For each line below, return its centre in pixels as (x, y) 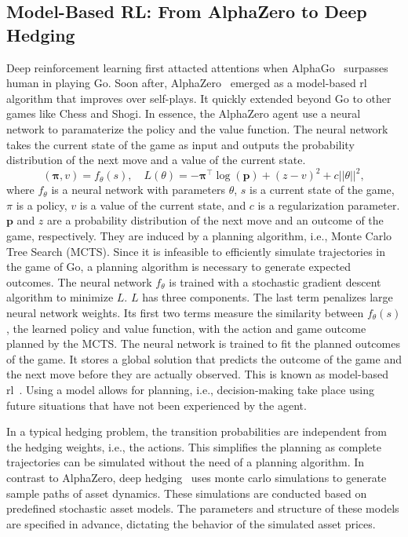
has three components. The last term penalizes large (268, 297)
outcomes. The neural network (79, 281)
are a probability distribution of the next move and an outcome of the (215, 220)
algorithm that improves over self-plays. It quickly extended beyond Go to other (199, 98)
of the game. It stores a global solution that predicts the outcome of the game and (204, 358)
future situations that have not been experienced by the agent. (157, 405)
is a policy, (42, 205)
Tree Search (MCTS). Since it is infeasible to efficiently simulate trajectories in (196, 251)
